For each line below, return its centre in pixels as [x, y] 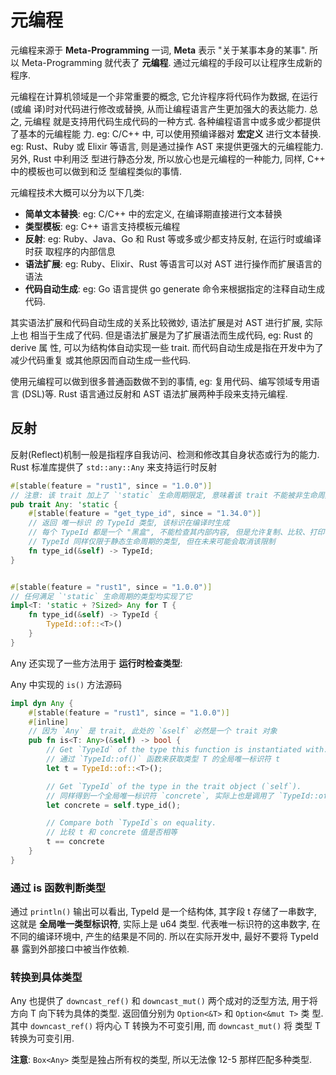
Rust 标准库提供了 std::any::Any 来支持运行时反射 [114, 467]
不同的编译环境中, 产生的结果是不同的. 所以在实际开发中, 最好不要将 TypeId [164, 937]
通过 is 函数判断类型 [58, 888]
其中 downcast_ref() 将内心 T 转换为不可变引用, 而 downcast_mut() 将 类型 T [166, 1026]
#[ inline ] [49, 722]
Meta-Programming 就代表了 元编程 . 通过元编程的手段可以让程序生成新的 [172, 62]
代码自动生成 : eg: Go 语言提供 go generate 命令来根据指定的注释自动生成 [174, 288]
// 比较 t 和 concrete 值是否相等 [112, 832]
